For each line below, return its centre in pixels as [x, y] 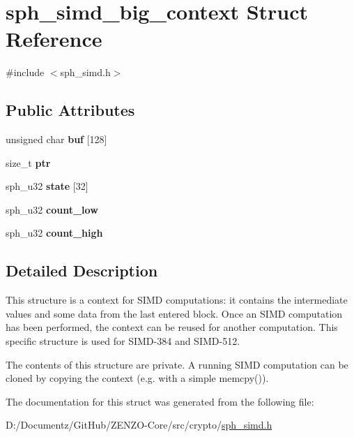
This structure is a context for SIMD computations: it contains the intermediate [177, 300]
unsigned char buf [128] [56, 139]
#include [25, 72]
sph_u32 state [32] [47, 186]
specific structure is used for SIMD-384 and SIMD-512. [123, 341]
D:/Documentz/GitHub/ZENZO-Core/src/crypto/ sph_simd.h [139, 425]
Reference [54, 39]
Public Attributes [70, 110]
